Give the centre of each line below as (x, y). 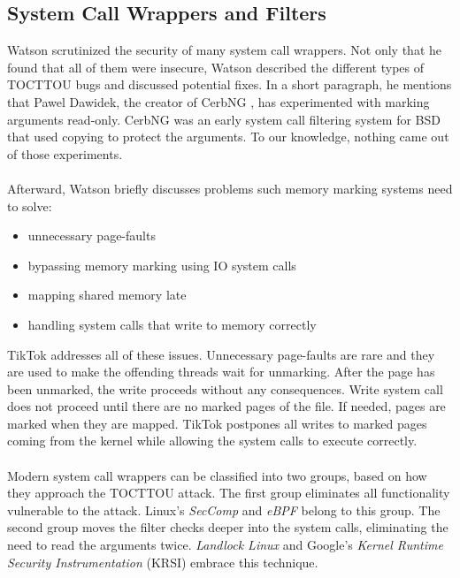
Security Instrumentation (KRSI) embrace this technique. (163, 562)
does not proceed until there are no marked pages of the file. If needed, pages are (226, 406)
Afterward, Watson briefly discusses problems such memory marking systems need (230, 188)
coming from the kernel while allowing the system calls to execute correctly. (212, 441)
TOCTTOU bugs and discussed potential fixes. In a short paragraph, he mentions (230, 84)
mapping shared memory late (107, 295)
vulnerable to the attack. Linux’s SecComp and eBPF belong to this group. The (224, 510)
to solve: (30, 205)
